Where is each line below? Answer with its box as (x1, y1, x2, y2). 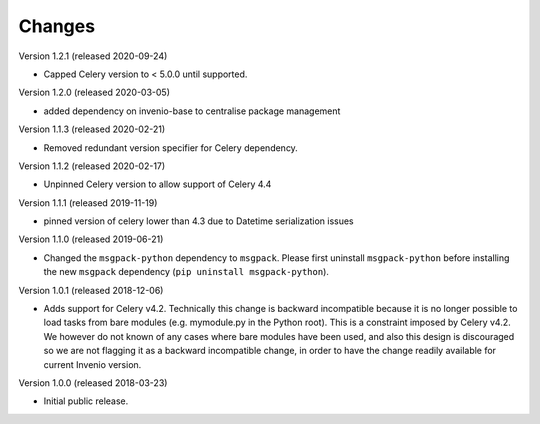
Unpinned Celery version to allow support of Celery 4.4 (43, 178, 272, 190)
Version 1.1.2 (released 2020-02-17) (18, 160, 166, 172)
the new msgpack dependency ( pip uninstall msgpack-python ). (43, 266, 330, 278)
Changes (18, 15, 95, 37)
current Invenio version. (43, 358, 142, 370)
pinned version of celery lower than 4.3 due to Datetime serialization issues (43, 215, 354, 227)
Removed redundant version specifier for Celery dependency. (43, 141, 299, 154)
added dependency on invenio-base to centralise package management (43, 105, 341, 117)
